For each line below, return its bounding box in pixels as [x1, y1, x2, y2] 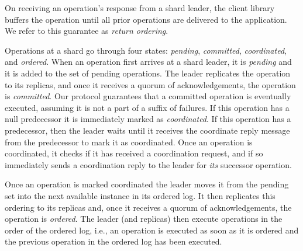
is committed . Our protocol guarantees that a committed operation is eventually [5, 90, 291, 102]
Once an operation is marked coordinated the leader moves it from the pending [5, 178, 289, 190]
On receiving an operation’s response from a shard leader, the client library [5, 2, 275, 13]
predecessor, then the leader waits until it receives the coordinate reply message [5, 124, 290, 136]
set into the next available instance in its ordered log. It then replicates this [5, 189, 276, 201]
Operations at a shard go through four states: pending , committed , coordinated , [5, 44, 287, 56]
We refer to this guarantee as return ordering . [5, 25, 168, 37]
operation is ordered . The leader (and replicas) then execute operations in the [5, 212, 283, 225]
